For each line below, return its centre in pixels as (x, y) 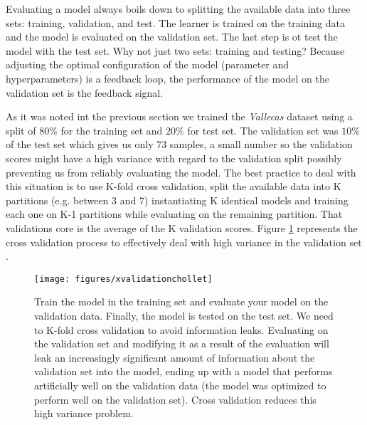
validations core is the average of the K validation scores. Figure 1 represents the (182, 227)
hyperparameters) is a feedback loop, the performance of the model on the (167, 78)
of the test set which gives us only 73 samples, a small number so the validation (179, 144)
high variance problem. (84, 413)
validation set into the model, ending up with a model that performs (183, 371)
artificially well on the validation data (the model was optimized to (180, 385)
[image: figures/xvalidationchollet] (123, 279)
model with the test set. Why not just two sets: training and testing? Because (175, 50)
